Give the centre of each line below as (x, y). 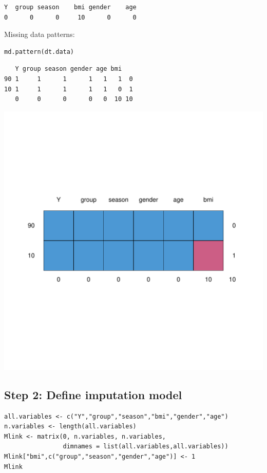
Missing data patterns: (40, 34)
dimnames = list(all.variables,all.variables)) (146, 447)
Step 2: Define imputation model (93, 394)
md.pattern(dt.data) (39, 52)
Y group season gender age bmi (69, 69)
